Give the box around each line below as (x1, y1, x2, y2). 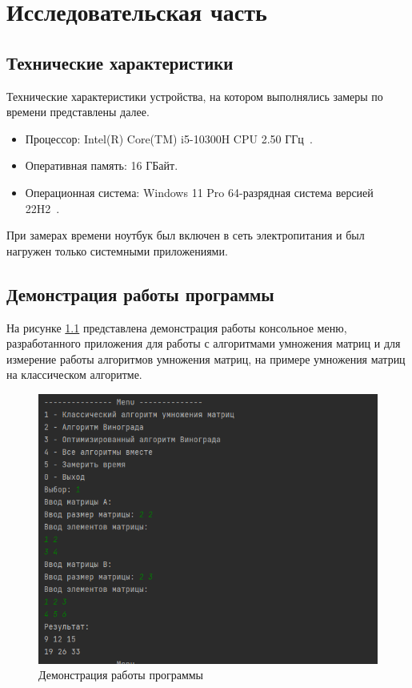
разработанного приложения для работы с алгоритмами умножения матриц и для (6, 335, 401, 352)
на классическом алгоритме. (6, 366, 142, 383)
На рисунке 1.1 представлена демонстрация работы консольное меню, (6, 319, 347, 336)
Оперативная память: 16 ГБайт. (25, 157, 178, 174)
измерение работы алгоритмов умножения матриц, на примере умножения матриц (6, 350, 406, 367)
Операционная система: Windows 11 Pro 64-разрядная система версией (25, 183, 374, 200)
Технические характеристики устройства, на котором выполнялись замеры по (6, 87, 383, 104)
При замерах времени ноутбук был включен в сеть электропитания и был (6, 227, 365, 243)
